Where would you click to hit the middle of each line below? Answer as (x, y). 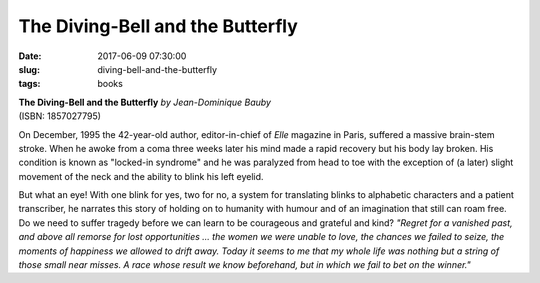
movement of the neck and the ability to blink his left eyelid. (141, 176)
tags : (29, 84)
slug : (29, 69)
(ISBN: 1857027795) (60, 116)
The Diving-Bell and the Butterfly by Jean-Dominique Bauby (145, 102)
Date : (30, 56)
